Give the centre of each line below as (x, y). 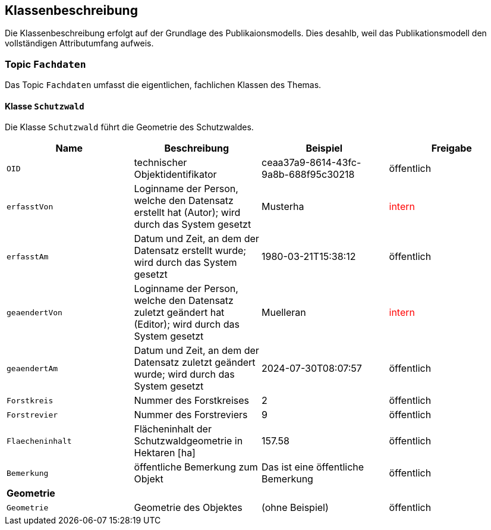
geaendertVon (34, 312)
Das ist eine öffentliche (313, 467)
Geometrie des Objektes (188, 508)
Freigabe (451, 148)
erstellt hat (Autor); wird (187, 213)
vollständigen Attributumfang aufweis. (79, 43)
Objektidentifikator (175, 175)
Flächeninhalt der (173, 429)
